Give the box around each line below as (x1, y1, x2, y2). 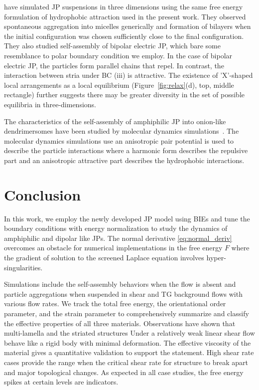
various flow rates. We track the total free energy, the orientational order (4, 298, 226, 309)
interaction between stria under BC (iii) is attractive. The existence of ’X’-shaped (4, 70, 253, 80)
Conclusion (4, 184, 81, 204)
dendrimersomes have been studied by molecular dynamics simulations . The (4, 126, 239, 136)
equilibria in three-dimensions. (4, 99, 96, 109)
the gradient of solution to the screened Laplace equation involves (4, 252, 204, 262)
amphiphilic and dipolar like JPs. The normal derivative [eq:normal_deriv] (4, 232, 232, 243)
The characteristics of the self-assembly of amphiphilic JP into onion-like (4, 116, 226, 126)
